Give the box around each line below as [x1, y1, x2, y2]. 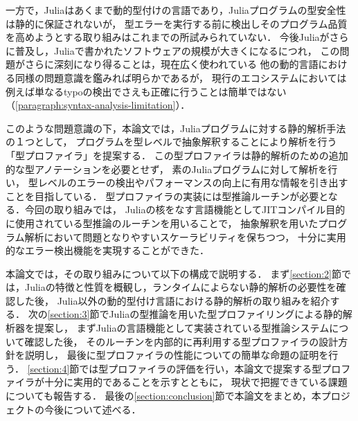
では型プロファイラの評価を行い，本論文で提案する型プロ [79, 361, 341, 375]
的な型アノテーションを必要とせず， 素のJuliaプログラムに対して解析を [6, 161, 328, 176]
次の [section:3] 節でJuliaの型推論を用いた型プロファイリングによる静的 [28, 307, 343, 321]
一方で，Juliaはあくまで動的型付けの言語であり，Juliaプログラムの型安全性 [6, 3, 346, 17]
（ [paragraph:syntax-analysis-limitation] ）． [6, 98, 190, 112]
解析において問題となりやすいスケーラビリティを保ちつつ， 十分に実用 [24, 229, 346, 244]
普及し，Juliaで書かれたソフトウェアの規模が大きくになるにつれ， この [15, 43, 340, 57]
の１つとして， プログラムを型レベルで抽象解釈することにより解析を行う [6, 134, 337, 149]
